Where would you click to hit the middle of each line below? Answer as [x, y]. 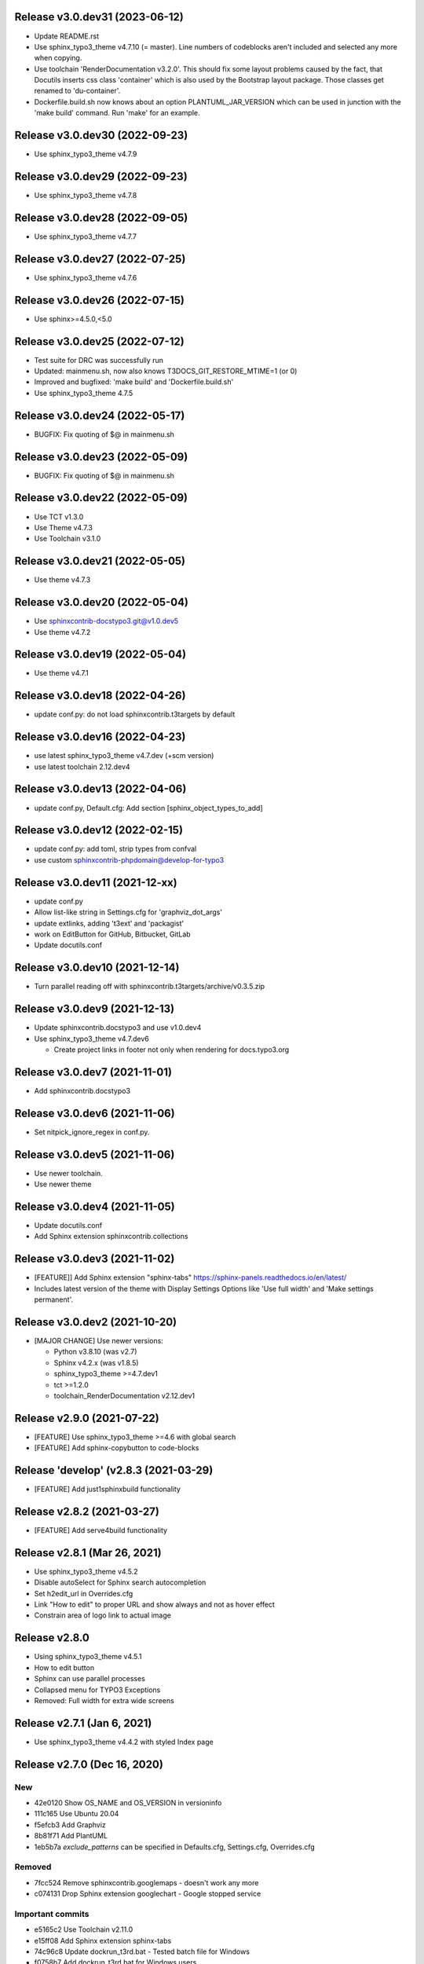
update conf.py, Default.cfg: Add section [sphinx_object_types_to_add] [148, 808]
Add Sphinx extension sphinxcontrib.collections [111, 1237]
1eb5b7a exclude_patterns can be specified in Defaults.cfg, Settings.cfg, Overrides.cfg [174, 1847]
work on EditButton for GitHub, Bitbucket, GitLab [113, 934]
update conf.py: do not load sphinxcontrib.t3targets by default [135, 714]
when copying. [58, 58]
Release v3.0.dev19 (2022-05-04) [101, 655]
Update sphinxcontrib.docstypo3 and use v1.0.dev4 [118, 1028]
